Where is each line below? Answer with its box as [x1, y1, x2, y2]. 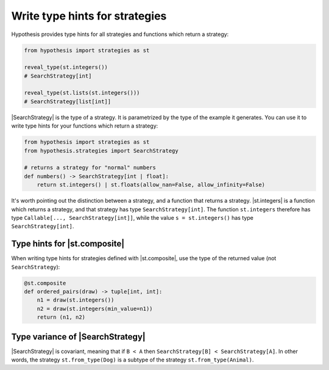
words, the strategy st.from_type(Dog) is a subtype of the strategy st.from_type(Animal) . [11, 356, 254, 363]
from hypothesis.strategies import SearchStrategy [24, 147, 179, 154]
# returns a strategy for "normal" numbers [24, 164, 157, 171]
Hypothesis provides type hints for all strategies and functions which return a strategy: [11, 31, 229, 38]
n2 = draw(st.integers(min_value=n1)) [37, 305, 153, 312]
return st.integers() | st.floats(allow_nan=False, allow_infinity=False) [37, 181, 265, 189]
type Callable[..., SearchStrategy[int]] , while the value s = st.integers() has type [11, 214, 254, 221]
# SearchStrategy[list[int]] [24, 98, 111, 105]
